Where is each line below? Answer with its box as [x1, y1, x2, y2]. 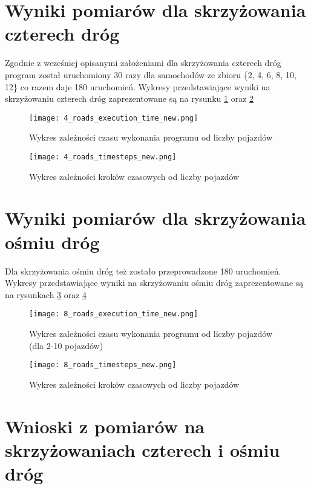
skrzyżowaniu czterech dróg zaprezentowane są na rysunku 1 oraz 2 [5, 92, 254, 105]
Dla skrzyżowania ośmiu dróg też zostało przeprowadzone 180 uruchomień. [5, 264, 281, 277]
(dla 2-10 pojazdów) [29, 339, 103, 351]
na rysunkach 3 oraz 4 [5, 288, 87, 301]
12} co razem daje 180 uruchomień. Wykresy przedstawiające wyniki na [5, 80, 270, 93]
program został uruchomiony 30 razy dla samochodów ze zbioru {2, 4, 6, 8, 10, [5, 68, 296, 81]
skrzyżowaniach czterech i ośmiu [5, 437, 280, 462]
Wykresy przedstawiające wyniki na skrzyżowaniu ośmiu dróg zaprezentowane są [5, 276, 304, 289]
